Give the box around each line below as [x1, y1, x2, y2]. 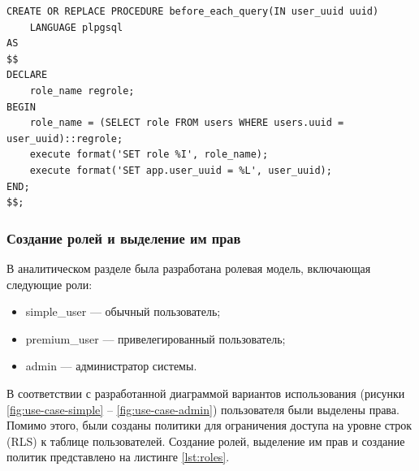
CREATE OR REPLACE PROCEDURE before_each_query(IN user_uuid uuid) [6, 6, 379, 17]
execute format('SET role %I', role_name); [29, 149, 269, 161]
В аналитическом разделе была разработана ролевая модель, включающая [6, 259, 371, 276]
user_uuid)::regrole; [6, 132, 123, 145]
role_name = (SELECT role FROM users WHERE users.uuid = [29, 117, 344, 129]
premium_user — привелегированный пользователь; [25, 330, 286, 347]
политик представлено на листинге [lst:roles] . [6, 448, 230, 465]
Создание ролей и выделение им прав [6, 227, 241, 248]
